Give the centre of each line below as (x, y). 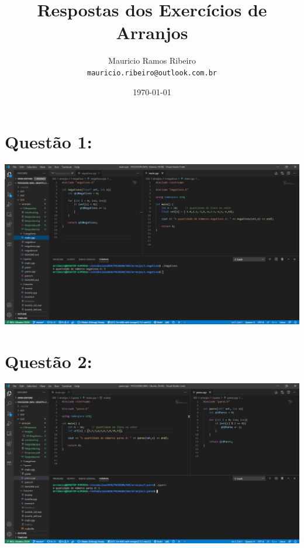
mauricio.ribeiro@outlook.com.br (152, 73)
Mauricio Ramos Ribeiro (152, 60)
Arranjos (152, 32)
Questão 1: (49, 142)
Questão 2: (49, 361)
